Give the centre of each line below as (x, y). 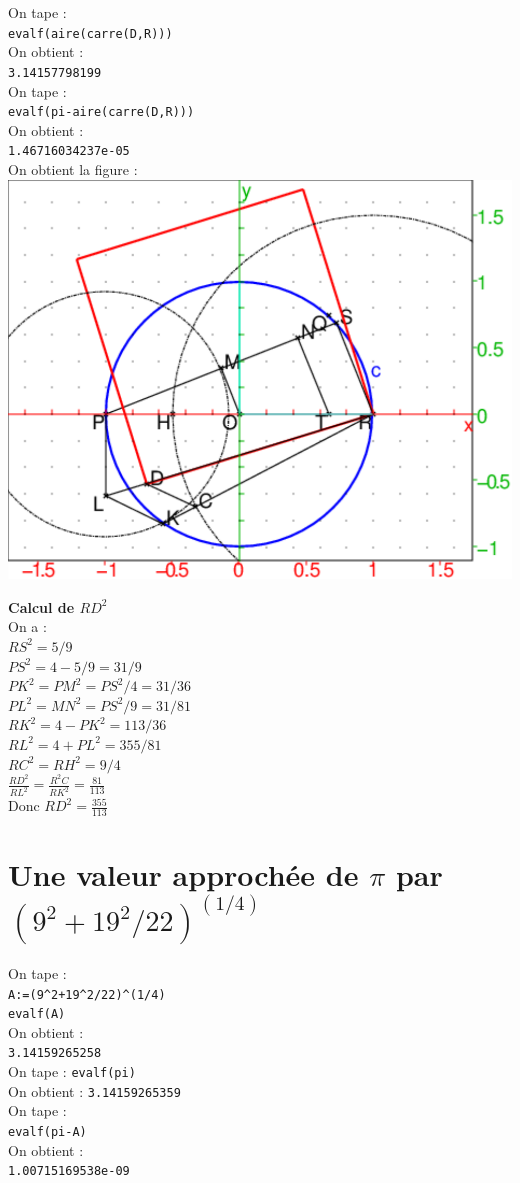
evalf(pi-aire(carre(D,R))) (101, 112)
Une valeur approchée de (183, 874)
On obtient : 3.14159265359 (94, 1090)
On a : (27, 626)
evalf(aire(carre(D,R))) (90, 33)
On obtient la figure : (73, 169)
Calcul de (41, 606)
